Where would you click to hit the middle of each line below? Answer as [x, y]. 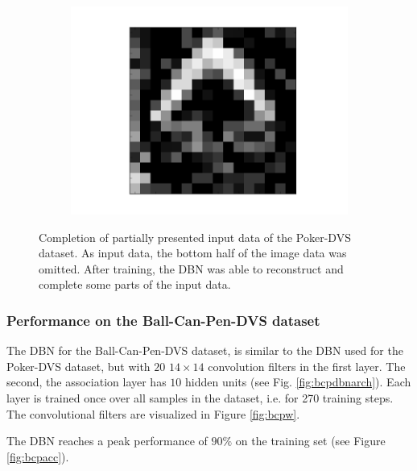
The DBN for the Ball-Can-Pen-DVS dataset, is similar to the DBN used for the [205, 350]
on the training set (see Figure [310, 441]
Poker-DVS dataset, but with [78, 366]
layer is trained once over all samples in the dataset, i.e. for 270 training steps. [200, 397]
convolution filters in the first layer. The [307, 366]
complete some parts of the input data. [135, 284]
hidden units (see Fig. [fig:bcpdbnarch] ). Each [298, 382]
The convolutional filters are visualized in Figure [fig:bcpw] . [153, 413]
